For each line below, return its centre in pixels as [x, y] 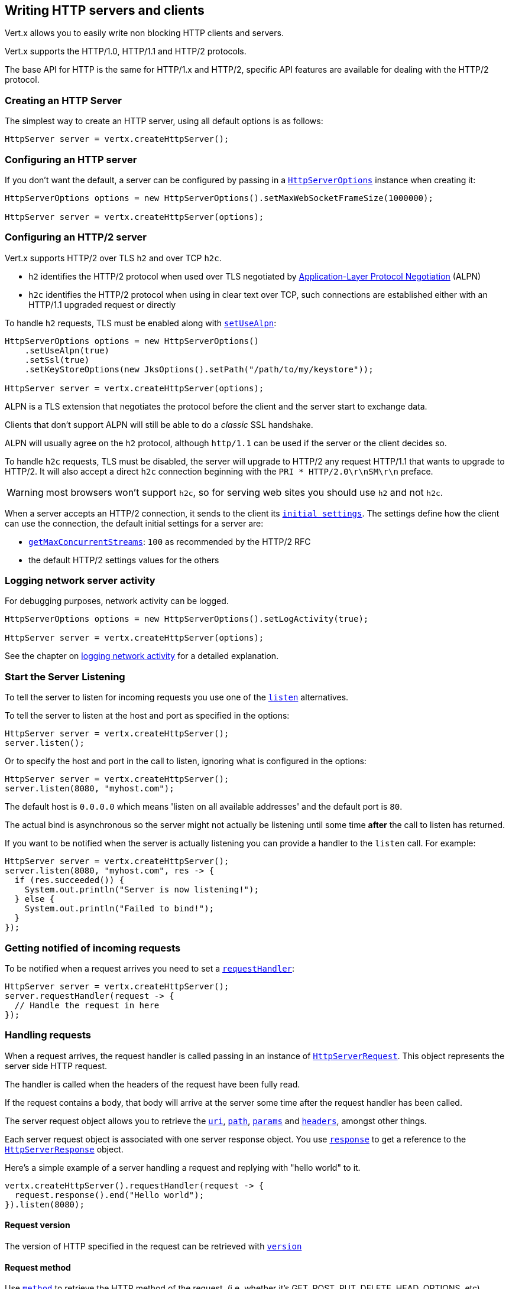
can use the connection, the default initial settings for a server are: [134, 523]
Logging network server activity [80, 581]
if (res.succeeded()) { [69, 880]
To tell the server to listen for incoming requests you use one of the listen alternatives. [177, 697]
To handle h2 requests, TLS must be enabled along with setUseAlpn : [141, 323]
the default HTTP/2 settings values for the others [124, 560]
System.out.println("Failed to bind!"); [119, 909]
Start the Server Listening [65, 676]
